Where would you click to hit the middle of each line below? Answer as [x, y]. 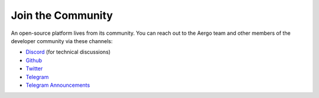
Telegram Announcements [58, 85]
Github [34, 60]
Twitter [34, 68]
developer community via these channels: [62, 41]
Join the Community [62, 15]
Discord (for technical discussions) [68, 52]
